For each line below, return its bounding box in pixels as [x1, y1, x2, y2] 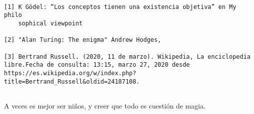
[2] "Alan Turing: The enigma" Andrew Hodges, [4, 36, 161, 44]
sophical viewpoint [18, 19, 83, 27]
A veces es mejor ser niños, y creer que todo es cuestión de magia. [4, 100, 206, 111]
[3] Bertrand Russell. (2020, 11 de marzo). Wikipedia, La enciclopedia [4, 53, 251, 60]
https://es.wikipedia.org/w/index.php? [4, 69, 136, 77]
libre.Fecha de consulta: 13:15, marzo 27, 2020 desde [4, 61, 190, 69]
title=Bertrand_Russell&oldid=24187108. [4, 78, 140, 85]
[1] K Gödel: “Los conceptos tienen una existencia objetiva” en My [4, 3, 237, 10]
